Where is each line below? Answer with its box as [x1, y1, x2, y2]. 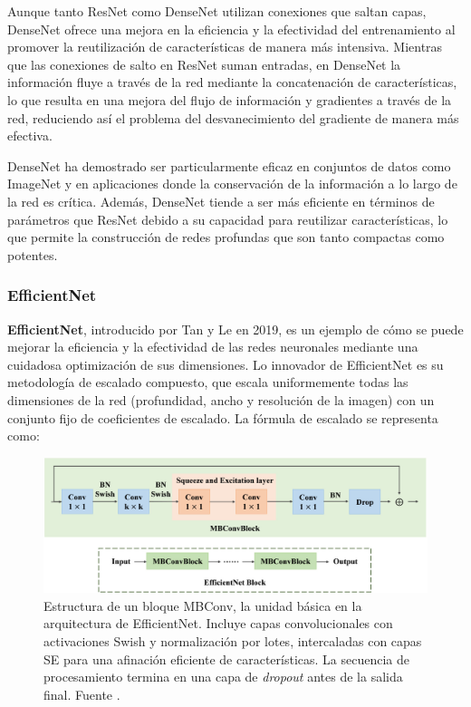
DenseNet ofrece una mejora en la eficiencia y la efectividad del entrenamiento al [7, 19, 456, 38]
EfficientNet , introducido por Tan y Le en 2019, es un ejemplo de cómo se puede [7, 319, 464, 338]
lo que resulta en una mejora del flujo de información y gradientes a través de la [7, 90, 452, 109]
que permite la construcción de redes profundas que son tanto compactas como [7, 228, 445, 247]
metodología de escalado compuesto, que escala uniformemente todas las [7, 373, 409, 392]
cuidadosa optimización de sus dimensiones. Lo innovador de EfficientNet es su [7, 354, 444, 373]
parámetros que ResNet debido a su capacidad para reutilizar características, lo [7, 209, 448, 228]
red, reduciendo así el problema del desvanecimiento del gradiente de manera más [7, 108, 459, 127]
